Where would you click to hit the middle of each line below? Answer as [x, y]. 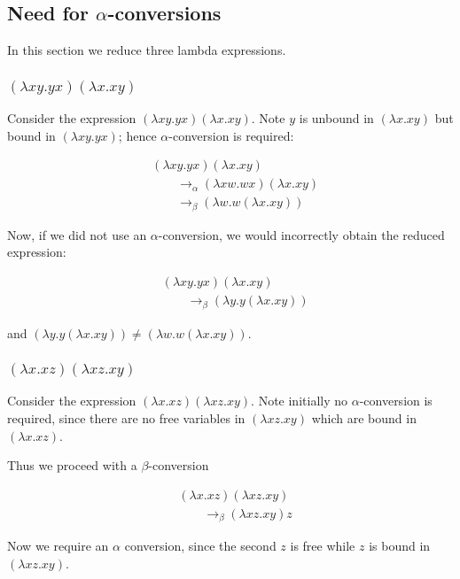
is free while [323, 546]
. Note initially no [299, 401]
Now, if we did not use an [77, 234]
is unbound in [336, 118]
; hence [137, 135]
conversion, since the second [200, 546]
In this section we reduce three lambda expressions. [147, 50]
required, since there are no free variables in [126, 418]
